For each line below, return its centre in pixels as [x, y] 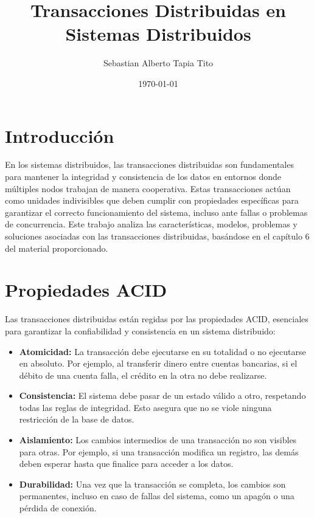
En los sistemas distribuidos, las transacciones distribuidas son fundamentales [149, 164]
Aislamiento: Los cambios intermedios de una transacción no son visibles [158, 440]
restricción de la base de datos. [77, 419]
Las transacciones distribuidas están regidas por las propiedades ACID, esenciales [157, 319]
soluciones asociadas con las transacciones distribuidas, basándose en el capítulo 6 [157, 236]
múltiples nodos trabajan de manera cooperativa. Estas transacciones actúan [148, 188]
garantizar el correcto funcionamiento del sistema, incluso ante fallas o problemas [156, 212]
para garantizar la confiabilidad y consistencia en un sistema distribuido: [140, 330]
